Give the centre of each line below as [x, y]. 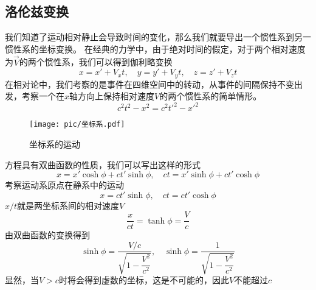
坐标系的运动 [55, 144]
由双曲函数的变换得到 [47, 235]
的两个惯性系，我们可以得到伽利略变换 [96, 62]
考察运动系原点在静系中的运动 [64, 185]
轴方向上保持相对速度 [112, 96]
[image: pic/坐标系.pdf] [77, 125]
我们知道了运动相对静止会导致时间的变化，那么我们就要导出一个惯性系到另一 [158, 37]
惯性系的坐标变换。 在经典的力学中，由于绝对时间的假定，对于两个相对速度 [155, 48]
